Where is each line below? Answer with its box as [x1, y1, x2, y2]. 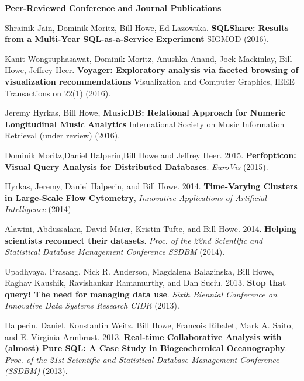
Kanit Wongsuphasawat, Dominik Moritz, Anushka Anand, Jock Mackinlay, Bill [5, 52, 292, 64]
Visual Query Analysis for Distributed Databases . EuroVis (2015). [5, 160, 268, 172]
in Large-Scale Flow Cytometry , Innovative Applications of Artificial [5, 191, 267, 203]
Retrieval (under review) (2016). [5, 129, 120, 141]
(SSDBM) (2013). [5, 365, 68, 377]
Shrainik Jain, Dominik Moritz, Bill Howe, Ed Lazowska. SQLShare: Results [5, 21, 289, 33]
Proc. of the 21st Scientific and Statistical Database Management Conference [5, 353, 279, 365]
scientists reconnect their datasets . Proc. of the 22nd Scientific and [5, 234, 263, 246]
